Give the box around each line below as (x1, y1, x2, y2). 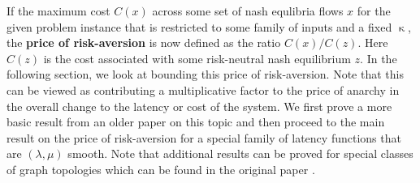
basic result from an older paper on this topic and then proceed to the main (6, 113, 385, 130)
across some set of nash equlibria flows (152, 2, 344, 19)
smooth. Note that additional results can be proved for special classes (67, 145, 414, 162)
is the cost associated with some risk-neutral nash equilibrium (43, 49, 351, 66)
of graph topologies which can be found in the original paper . (6, 160, 315, 177)
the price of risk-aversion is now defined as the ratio (6, 34, 281, 51)
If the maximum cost (6, 2, 110, 19)
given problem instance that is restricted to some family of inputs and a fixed (6, 18, 392, 35)
